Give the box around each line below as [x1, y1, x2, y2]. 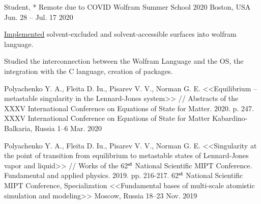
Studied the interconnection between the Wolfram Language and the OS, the [4, 56, 244, 66]
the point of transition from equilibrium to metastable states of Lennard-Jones [4, 150, 249, 161]
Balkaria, [4, 122, 33, 133]
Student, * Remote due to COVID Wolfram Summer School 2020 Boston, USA [4, 2, 251, 12]
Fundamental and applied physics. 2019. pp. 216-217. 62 [4, 170, 179, 181]
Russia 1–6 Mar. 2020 [35, 122, 102, 133]
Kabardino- [212, 113, 248, 123]
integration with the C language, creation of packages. [4, 65, 173, 76]
